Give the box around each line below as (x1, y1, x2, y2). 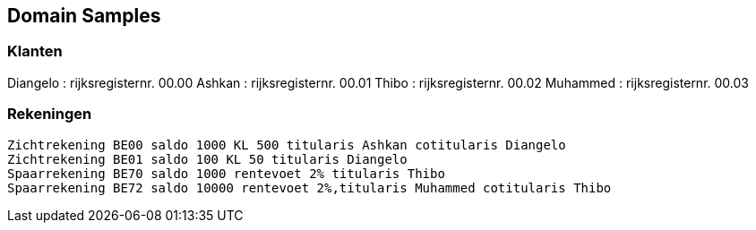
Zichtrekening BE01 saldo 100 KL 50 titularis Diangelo (7, 151, 408, 166)
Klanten (7, 42, 63, 61)
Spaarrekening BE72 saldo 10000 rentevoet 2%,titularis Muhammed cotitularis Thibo (7, 180, 612, 195)
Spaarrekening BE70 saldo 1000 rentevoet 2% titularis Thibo (7, 166, 445, 181)
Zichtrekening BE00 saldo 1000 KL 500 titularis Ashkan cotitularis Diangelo (7, 137, 566, 152)
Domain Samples (7, 4, 161, 27)
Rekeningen (7, 105, 92, 124)
